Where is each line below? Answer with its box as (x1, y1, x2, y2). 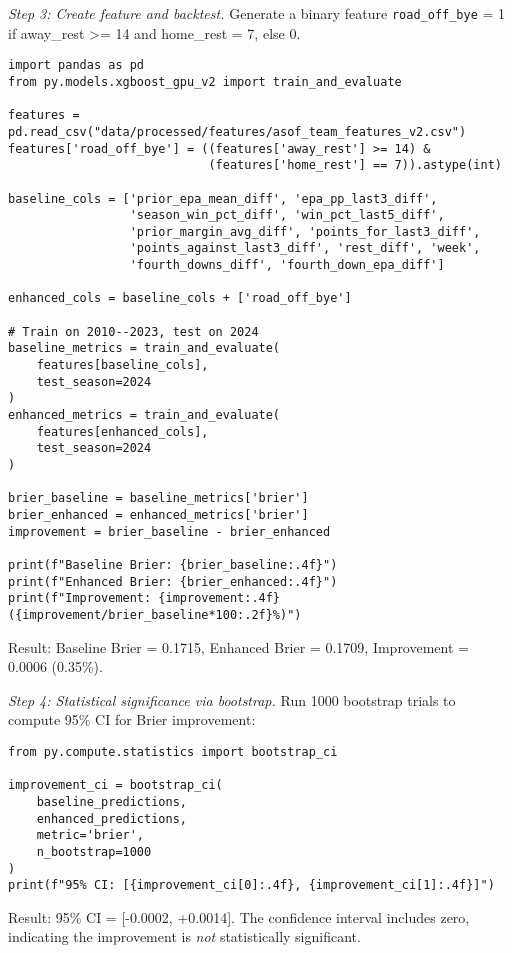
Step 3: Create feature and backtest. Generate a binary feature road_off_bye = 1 (8, 3, 506, 23)
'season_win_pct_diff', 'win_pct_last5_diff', (129, 208, 445, 223)
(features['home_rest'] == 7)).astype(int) (208, 158, 502, 173)
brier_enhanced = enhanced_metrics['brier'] (8, 507, 309, 522)
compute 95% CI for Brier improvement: (8, 709, 256, 730)
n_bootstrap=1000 (36, 844, 152, 859)
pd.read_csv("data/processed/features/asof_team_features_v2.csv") (8, 124, 467, 139)
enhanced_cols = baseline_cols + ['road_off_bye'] (8, 291, 352, 306)
